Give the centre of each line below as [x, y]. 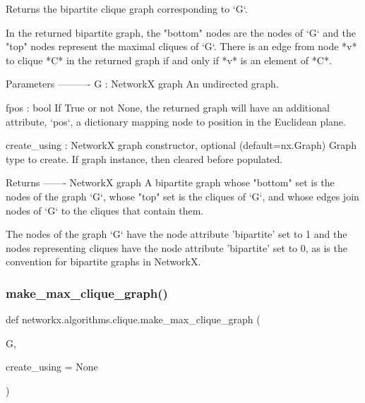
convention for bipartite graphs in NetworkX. [103, 261]
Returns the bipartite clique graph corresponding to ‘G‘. [127, 8]
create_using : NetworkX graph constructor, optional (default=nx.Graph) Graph [181, 145]
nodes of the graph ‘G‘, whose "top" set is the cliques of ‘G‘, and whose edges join [182, 196]
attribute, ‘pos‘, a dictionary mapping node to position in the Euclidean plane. [176, 121]
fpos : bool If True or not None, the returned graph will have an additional [168, 107]
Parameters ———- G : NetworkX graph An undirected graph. [142, 84]
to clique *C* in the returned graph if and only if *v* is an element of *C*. [169, 60]
